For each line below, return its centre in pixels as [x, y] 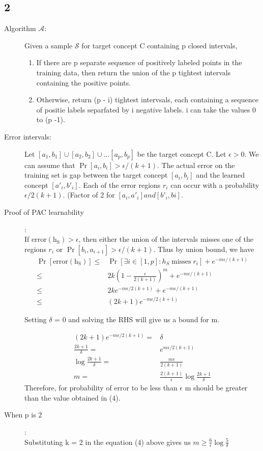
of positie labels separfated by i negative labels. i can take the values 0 [146, 109]
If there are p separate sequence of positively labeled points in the [139, 62]
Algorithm [20, 28]
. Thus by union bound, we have [204, 249]
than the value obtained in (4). [72, 397]
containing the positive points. [84, 82]
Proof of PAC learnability [44, 212]
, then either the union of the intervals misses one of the [166, 239]
